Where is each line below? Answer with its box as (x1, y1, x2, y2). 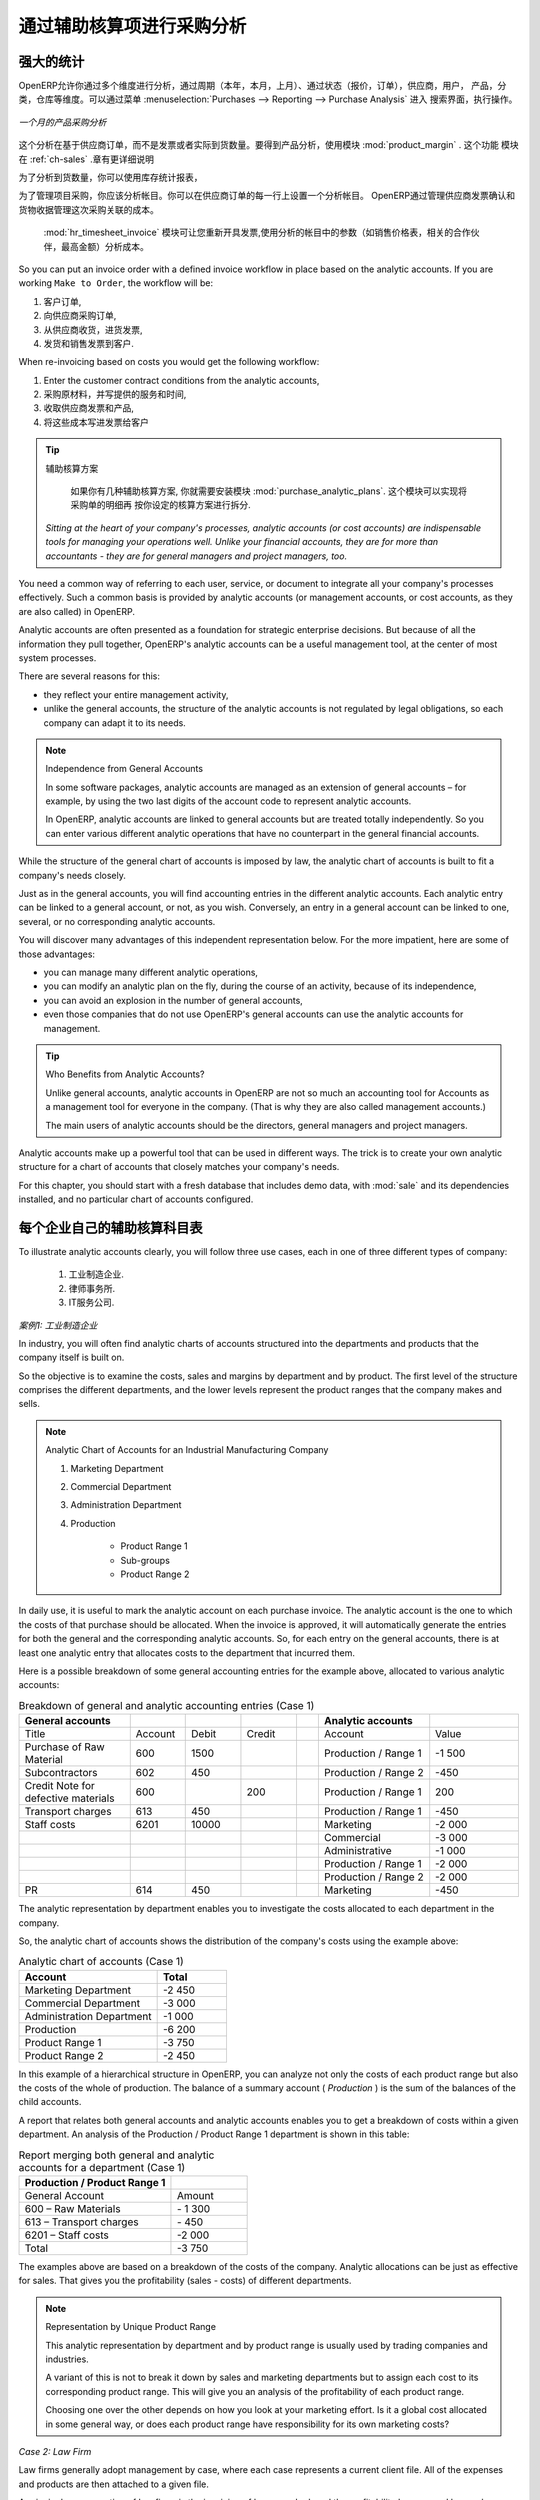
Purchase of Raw (24, 1740, 105, 1754)
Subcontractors (24, 1766, 98, 1780)
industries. (45, 2353, 89, 2365)
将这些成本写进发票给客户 (43, 416, 149, 428)
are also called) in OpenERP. (18, 605, 135, 617)
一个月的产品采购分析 (18, 116, 107, 128)
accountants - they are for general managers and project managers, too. (45, 550, 348, 562)
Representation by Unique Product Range (45, 2321, 217, 2333)
